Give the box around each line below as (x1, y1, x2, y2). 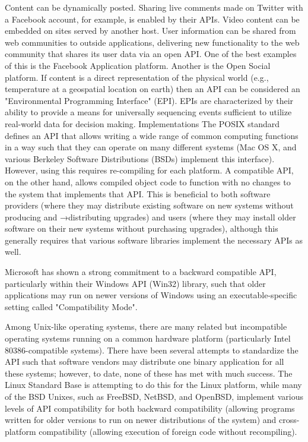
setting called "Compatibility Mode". (5, 300, 138, 312)
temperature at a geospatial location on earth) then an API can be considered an (5, 83, 300, 95)
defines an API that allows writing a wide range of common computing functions (5, 129, 299, 141)
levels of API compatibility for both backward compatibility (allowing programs (5, 402, 295, 414)
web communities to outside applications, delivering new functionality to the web (5, 36, 300, 48)
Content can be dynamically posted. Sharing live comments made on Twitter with (5, 1, 303, 13)
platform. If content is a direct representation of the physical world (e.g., (5, 71, 269, 83)
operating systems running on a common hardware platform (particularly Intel (5, 332, 291, 345)
